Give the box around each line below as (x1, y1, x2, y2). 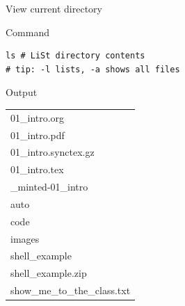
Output (6, 85, 38, 99)
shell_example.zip (10, 266, 87, 280)
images (10, 231, 40, 245)
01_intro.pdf (10, 127, 65, 142)
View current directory (6, 1, 102, 15)
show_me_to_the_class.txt (10, 283, 131, 298)
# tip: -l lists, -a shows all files (6, 64, 180, 74)
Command (6, 24, 49, 39)
